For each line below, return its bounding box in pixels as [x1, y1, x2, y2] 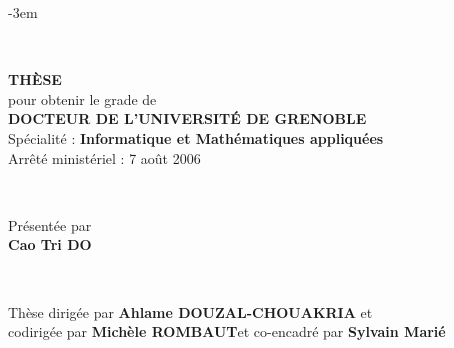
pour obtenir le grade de [8, 88, 157, 109]
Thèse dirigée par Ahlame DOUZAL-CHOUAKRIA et [8, 301, 373, 322]
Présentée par [8, 214, 92, 235]
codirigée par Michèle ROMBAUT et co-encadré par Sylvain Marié [8, 321, 446, 342]
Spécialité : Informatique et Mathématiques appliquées [8, 127, 384, 148]
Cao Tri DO [8, 234, 92, 255]
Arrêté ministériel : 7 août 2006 [8, 147, 201, 168]
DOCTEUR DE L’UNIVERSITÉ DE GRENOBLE [8, 108, 367, 129]
